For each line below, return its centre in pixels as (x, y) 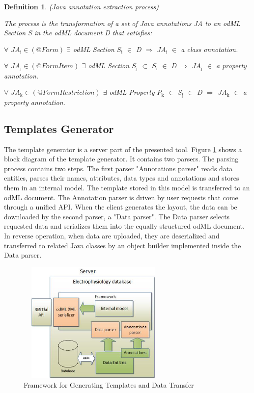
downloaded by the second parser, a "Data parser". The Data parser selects (117, 216)
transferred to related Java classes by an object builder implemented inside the (123, 245)
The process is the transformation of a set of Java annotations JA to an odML (122, 23)
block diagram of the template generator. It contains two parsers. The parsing (121, 159)
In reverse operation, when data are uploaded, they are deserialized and (112, 236)
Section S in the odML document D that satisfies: (78, 33)
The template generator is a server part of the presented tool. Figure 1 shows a (123, 149)
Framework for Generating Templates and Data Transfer (109, 385)
